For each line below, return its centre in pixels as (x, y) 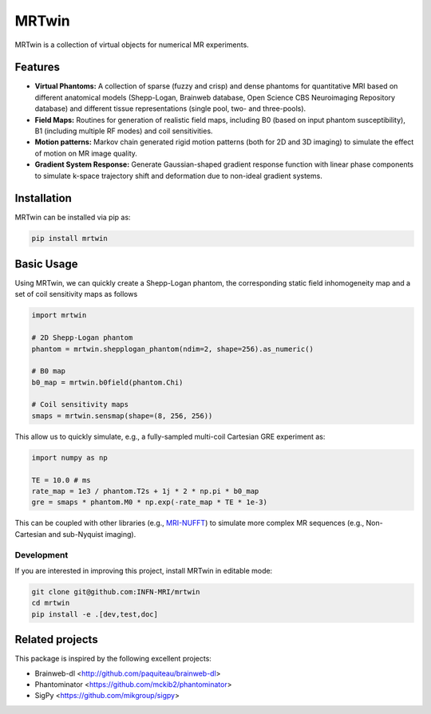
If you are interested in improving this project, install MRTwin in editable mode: (144, 570)
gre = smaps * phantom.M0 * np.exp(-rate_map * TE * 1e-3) (149, 502)
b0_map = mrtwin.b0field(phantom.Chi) (107, 382)
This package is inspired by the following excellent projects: (113, 659)
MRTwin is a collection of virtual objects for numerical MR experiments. (132, 45)
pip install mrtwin (69, 239)
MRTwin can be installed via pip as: (73, 217)
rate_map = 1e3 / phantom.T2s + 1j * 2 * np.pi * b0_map (145, 491)
